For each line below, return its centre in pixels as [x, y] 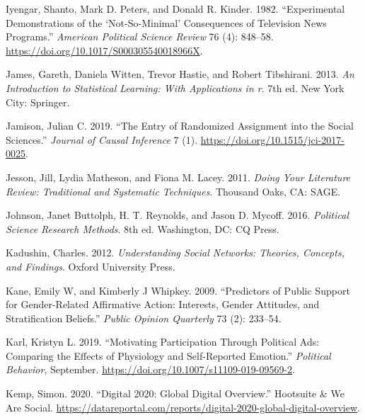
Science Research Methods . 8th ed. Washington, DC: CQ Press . [143, 228]
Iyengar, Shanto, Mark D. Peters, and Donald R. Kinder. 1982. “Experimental [175, 8]
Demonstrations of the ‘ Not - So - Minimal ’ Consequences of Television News [166, 22]
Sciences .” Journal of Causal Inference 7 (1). [102, 139]
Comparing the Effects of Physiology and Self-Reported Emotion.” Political [168, 355]
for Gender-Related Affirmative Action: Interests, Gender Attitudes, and [163, 304]
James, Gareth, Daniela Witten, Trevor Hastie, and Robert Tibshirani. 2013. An [180, 74]
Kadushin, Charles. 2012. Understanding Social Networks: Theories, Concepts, [175, 252]
